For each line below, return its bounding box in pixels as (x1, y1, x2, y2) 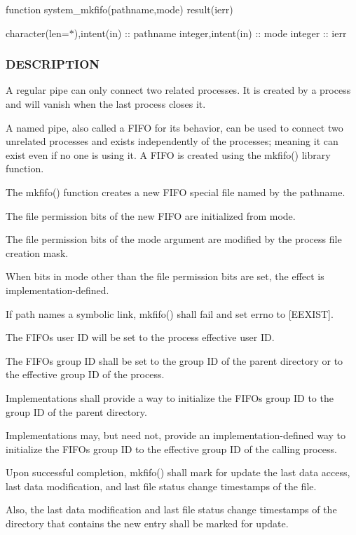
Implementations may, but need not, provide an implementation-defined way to (6, 428, 346, 443)
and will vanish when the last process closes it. (6, 97, 206, 111)
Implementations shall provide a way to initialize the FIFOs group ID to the (6, 390, 334, 405)
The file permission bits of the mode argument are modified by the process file (6, 232, 342, 246)
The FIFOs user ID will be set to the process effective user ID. (6, 330, 275, 345)
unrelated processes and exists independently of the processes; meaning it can (6, 134, 338, 148)
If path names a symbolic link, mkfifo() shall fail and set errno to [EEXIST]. (6, 306, 334, 321)
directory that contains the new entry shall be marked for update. (6, 516, 289, 531)
